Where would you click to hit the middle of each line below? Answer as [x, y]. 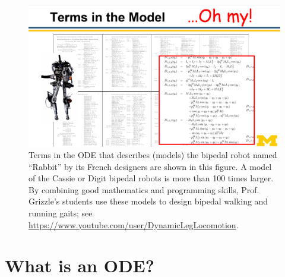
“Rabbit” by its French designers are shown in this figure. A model [150, 166]
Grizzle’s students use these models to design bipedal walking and [148, 201]
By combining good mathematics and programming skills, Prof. [144, 189]
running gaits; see [61, 213]
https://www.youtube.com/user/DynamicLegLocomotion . [134, 224]
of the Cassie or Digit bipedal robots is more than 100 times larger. [151, 178]
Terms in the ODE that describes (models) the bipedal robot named [153, 155]
